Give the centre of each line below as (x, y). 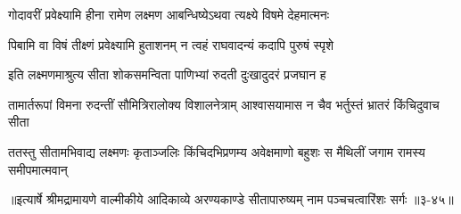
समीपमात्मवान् (38, 169)
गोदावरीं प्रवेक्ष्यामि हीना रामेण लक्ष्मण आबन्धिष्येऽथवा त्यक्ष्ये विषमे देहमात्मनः (169, 14)
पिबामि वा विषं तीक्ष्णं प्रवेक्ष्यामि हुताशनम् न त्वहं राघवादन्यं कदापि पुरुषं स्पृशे (171, 44)
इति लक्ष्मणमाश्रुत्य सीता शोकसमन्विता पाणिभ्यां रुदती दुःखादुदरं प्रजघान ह (167, 74)
